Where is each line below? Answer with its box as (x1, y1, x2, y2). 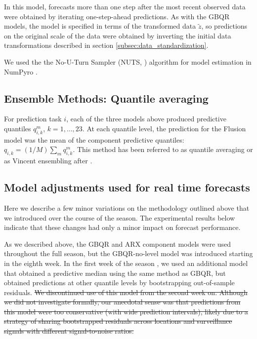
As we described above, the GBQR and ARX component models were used (4, 238, 231, 249)
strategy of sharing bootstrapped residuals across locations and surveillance (4, 316, 232, 326)
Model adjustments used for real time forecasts (4, 180, 250, 195)
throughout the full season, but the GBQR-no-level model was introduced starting (4, 248, 253, 259)
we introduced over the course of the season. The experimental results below (4, 212, 235, 223)
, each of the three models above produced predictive (66, 113, 226, 124)
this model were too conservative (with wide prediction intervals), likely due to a (4, 306, 248, 316)
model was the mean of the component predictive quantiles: (4, 134, 184, 145)
